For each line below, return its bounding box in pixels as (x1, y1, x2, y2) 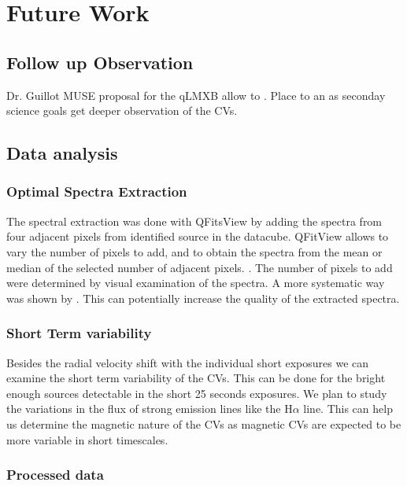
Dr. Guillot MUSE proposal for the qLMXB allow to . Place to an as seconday (6, 87, 386, 103)
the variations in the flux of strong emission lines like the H (6, 400, 293, 417)
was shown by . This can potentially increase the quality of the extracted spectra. (6, 289, 400, 306)
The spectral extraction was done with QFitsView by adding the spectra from (6, 212, 383, 229)
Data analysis (6, 141, 118, 165)
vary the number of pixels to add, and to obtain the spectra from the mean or (6, 243, 383, 260)
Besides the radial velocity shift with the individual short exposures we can (6, 354, 369, 370)
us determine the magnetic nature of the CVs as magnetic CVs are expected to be (6, 415, 401, 432)
